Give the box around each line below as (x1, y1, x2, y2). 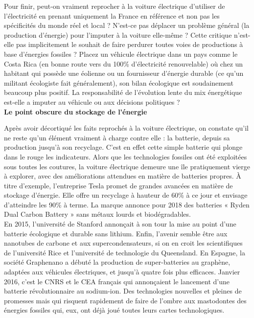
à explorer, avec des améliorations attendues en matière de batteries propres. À (4, 171, 241, 181)
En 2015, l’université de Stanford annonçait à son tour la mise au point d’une (4, 219, 236, 229)
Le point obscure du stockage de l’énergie (4, 106, 147, 116)
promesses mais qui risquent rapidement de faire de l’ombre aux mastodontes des (4, 295, 247, 305)
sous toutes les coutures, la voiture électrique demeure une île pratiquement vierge (4, 161, 251, 171)
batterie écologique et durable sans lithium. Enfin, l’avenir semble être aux (4, 228, 228, 238)
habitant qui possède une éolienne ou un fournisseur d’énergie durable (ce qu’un (4, 68, 244, 78)
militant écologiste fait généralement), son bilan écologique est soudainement (4, 77, 233, 88)
